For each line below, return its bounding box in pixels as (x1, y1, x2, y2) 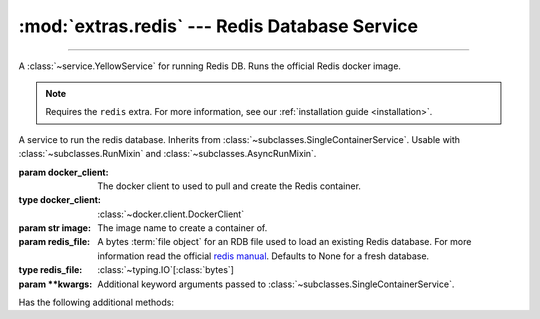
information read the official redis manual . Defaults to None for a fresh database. (97, 250, 430, 262)
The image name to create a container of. (97, 222, 268, 234)
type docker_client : (18, 194, 102, 206)
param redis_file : (18, 236, 90, 248)
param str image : (18, 222, 92, 234)
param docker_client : (18, 166, 109, 178)
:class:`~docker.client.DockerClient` (97, 208, 245, 220)
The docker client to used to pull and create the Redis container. (97, 180, 362, 192)
